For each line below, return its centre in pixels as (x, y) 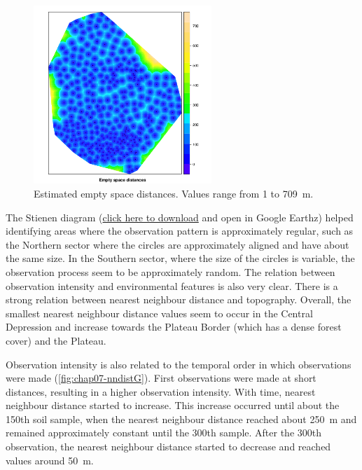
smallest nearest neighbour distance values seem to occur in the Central (159, 313)
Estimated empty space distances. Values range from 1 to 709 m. (174, 193)
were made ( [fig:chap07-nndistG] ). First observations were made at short (161, 378)
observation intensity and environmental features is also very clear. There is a (172, 285)
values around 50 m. (50, 460)
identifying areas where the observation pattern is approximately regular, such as (180, 231)
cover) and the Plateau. (56, 340)
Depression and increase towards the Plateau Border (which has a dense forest (174, 327)
